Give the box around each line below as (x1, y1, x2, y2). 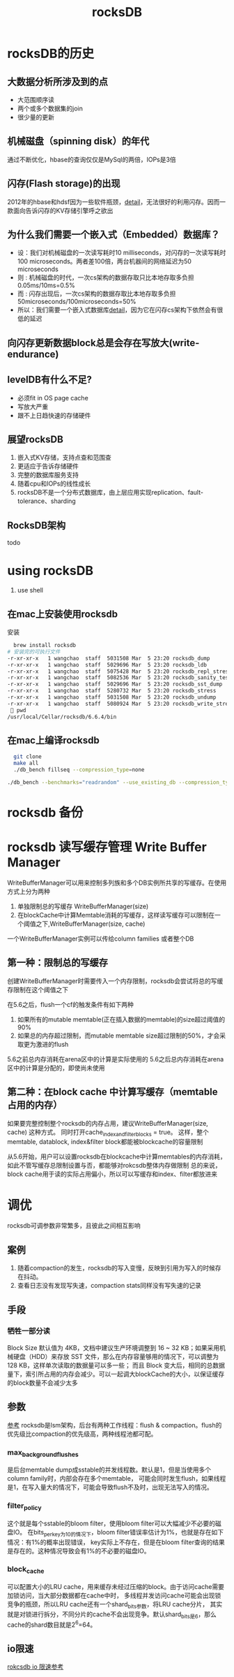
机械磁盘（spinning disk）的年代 (7, 136, 150, 147)
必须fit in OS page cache (17, 393, 88, 402)
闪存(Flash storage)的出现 (7, 177, 120, 189)
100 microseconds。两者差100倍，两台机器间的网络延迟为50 (17, 257, 192, 266)
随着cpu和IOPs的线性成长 (17, 479, 91, 488)
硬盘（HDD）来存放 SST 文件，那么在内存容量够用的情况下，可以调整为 (13, 1352, 219, 1360)
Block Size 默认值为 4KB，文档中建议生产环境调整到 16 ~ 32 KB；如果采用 (7, 1343, 220, 1352)
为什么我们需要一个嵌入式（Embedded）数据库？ (7, 228, 220, 241)
